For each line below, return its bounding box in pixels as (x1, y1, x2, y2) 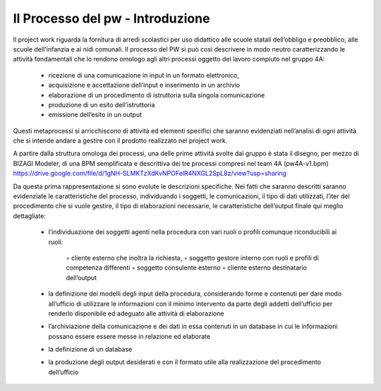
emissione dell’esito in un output (48, 110, 143, 119)
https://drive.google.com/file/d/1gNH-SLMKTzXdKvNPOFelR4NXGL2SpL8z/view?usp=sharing (13, 169, 287, 178)
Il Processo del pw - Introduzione (13, 11, 210, 26)
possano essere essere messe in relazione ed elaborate (48, 332, 211, 340)
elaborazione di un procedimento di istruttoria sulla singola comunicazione (48, 90, 265, 99)
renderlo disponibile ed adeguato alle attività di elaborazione (48, 309, 224, 318)
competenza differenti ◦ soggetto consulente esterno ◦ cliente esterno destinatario (66, 263, 307, 272)
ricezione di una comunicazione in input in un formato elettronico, (48, 71, 240, 79)
